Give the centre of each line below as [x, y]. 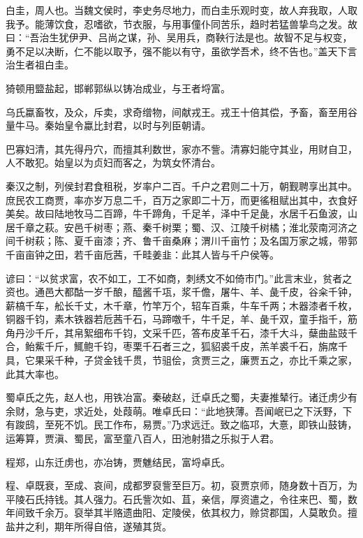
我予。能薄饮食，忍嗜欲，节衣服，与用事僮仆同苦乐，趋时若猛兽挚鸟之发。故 [181, 23]
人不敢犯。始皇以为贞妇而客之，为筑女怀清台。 [113, 162]
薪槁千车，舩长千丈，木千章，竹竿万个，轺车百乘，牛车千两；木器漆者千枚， [181, 305]
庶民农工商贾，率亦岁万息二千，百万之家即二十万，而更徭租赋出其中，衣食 [177, 199]
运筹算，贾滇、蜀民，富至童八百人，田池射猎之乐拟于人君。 [142, 438]
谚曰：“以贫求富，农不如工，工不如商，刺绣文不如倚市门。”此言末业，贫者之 [179, 278]
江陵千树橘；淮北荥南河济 [289, 227]
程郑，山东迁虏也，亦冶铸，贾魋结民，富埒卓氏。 [118, 461]
